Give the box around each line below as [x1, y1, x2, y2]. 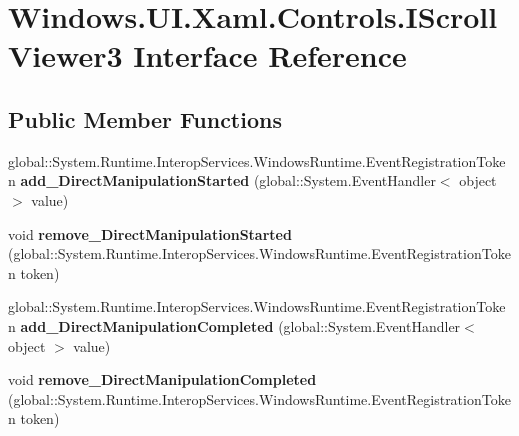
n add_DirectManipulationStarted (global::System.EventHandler [8, 170, 436, 191]
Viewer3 [8, 35, 123, 76]
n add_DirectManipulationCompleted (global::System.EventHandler [8, 315, 461, 336]
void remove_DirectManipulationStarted [8, 223, 292, 244]
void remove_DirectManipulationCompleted [8, 369, 317, 390]
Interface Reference [133, 35, 407, 76]
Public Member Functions [8, 103, 282, 134]
